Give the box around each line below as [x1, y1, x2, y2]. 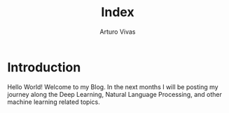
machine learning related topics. [7, 98, 100, 106]
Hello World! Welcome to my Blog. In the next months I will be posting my [7, 82, 218, 91]
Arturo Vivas [99, 27, 136, 36]
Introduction [7, 59, 81, 75]
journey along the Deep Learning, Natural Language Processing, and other [7, 90, 222, 98]
